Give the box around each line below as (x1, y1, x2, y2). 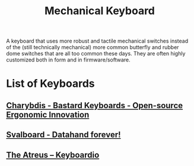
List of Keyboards (6, 77, 95, 90)
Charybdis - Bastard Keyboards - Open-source (6, 100, 183, 110)
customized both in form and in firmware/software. (6, 56, 131, 63)
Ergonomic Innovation (6, 109, 90, 119)
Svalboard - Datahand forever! (6, 130, 121, 140)
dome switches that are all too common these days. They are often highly (6, 50, 186, 57)
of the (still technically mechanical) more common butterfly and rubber (6, 44, 179, 51)
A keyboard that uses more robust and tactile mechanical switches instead (6, 37, 189, 45)
